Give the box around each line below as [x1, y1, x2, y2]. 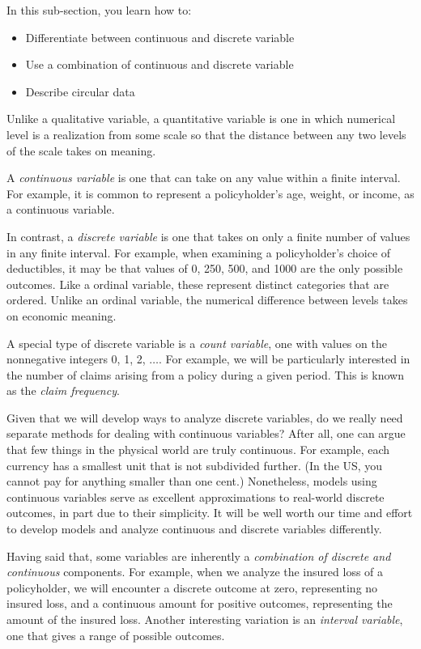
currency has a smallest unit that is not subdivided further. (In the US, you [6, 456, 383, 473]
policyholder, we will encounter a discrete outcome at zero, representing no [6, 579, 378, 596]
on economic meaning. [6, 307, 117, 324]
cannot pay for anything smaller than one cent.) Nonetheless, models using [6, 473, 377, 490]
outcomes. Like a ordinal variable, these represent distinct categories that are [6, 275, 389, 292]
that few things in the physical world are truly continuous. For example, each [6, 441, 390, 458]
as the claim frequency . [6, 382, 120, 399]
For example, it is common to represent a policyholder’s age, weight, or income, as [6, 185, 415, 201]
